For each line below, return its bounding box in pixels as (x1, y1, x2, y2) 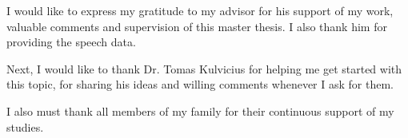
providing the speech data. (6, 34, 136, 50)
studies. (6, 118, 44, 135)
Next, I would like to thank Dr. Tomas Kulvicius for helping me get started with (6, 60, 402, 77)
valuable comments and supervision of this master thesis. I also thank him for (6, 18, 387, 34)
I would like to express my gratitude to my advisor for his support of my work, (6, 2, 394, 18)
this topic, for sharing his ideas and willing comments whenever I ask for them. (6, 76, 394, 93)
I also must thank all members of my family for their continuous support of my (6, 102, 394, 119)
